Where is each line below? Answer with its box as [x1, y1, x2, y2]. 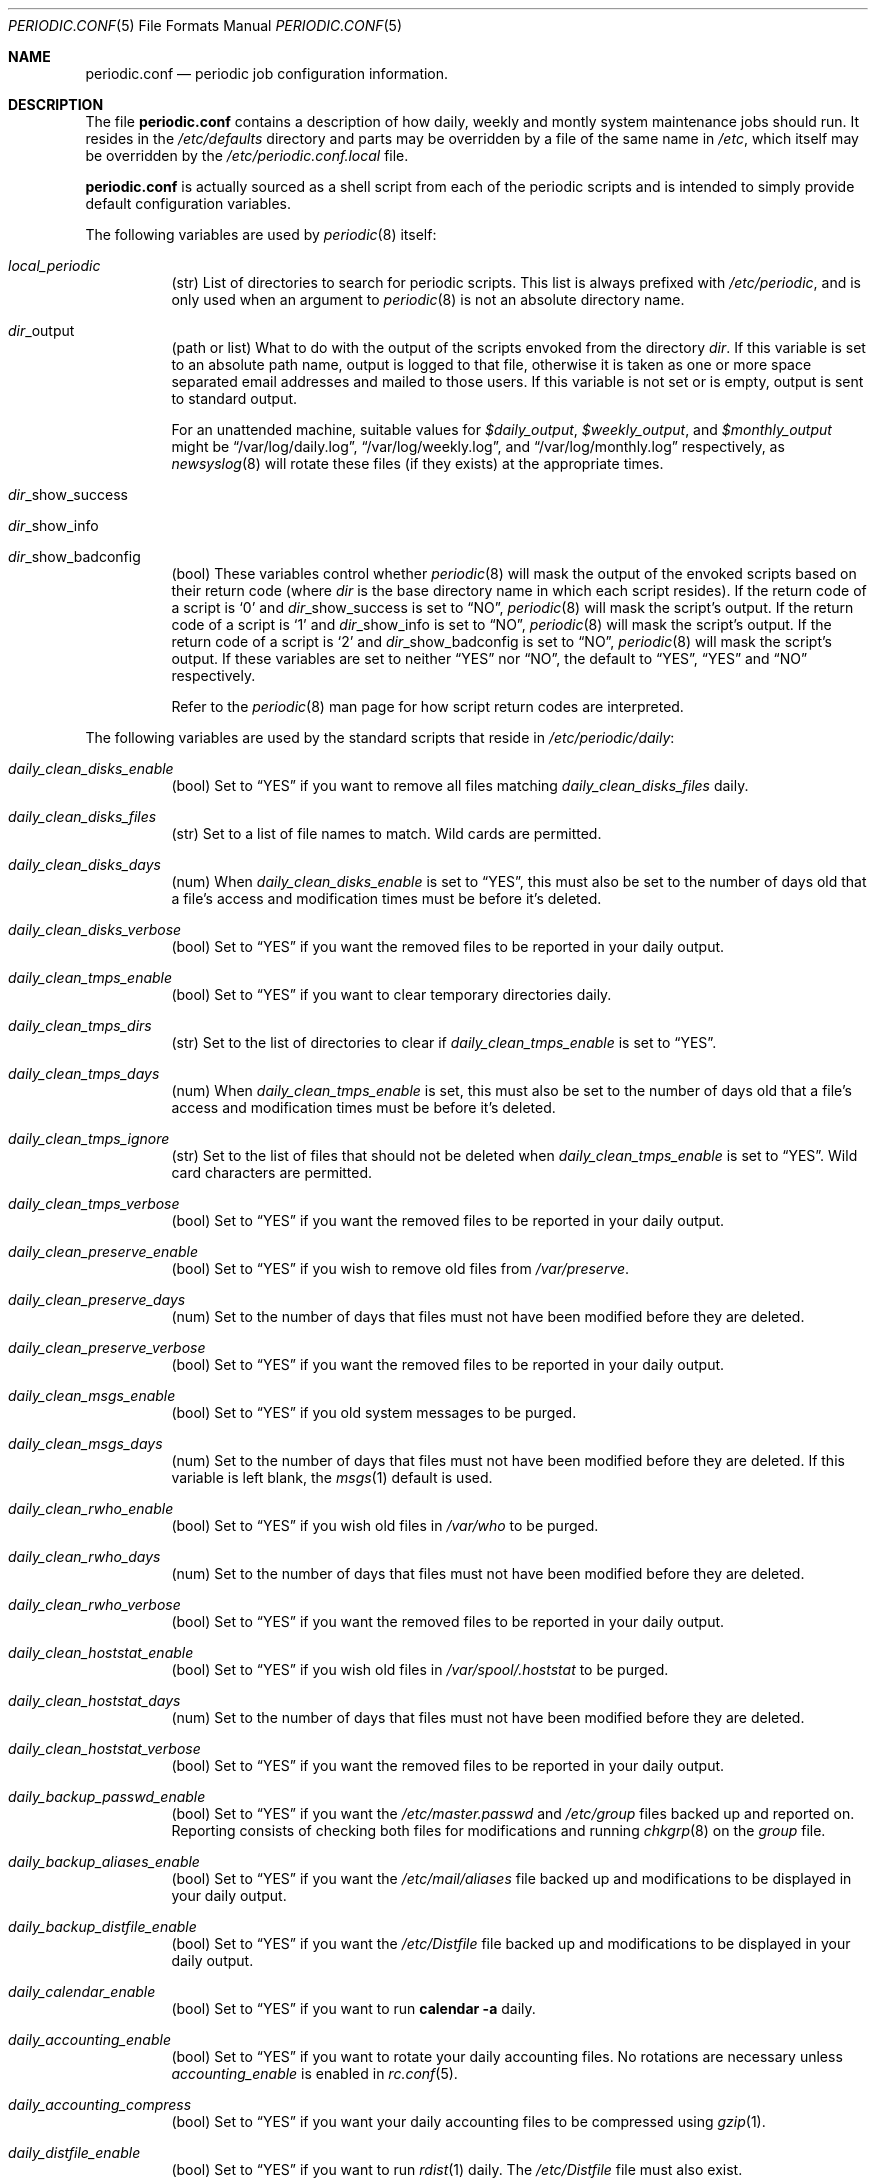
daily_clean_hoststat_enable [8, 1644, 194, 1661]
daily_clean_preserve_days [8, 1291, 186, 1308]
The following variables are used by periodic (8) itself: [85, 226, 437, 243]
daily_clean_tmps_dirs [8, 1017, 152, 1034]
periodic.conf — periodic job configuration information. [85, 65, 449, 82]
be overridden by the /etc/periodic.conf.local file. [85, 147, 409, 164]
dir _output [8, 322, 75, 339]
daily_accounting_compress [8, 2096, 192, 2113]
